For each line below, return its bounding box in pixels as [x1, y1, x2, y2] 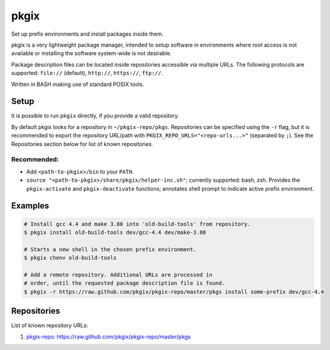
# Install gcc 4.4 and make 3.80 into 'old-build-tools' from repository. [24, 220, 251, 227]
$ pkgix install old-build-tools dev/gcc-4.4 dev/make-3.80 [24, 229, 206, 236]
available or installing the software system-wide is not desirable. [11, 50, 172, 57]
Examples [11, 200, 50, 211]
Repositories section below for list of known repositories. [11, 140, 154, 148]
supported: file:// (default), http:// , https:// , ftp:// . [11, 70, 163, 77]
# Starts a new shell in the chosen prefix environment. [24, 246, 197, 253]
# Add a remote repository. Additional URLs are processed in [24, 271, 213, 278]
